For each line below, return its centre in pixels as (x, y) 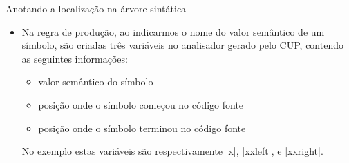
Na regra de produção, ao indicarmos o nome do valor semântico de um (173, 31)
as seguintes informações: (75, 58)
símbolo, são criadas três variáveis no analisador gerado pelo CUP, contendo (182, 45)
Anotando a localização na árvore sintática (96, 8)
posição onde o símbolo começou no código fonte (141, 104)
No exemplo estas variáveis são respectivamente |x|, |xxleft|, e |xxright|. (172, 151)
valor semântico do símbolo (96, 81)
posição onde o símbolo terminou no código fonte (142, 128)
